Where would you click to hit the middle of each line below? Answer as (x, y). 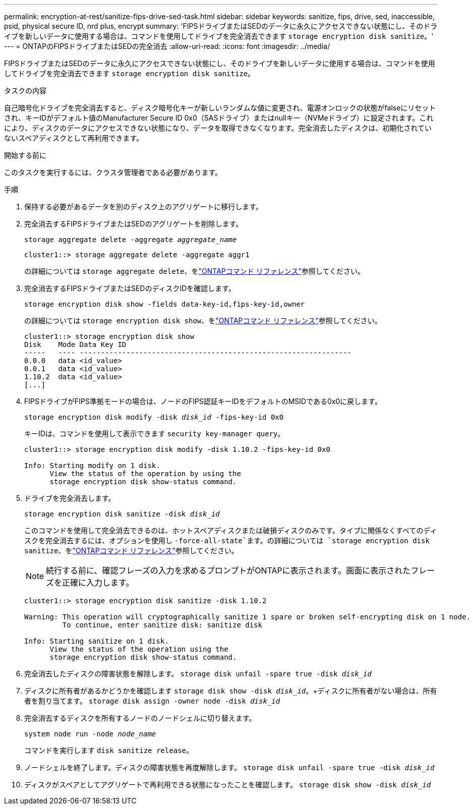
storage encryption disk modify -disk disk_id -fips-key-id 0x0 (154, 417)
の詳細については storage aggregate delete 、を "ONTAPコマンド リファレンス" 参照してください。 (195, 271)
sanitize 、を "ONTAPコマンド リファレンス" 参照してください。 (132, 551)
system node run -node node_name (90, 734)
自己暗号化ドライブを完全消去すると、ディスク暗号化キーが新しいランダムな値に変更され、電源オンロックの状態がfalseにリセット (220, 108)
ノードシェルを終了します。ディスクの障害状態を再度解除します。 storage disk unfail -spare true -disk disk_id (229, 767)
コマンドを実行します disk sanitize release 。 (109, 750)
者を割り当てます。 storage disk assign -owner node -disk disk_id (152, 701)
